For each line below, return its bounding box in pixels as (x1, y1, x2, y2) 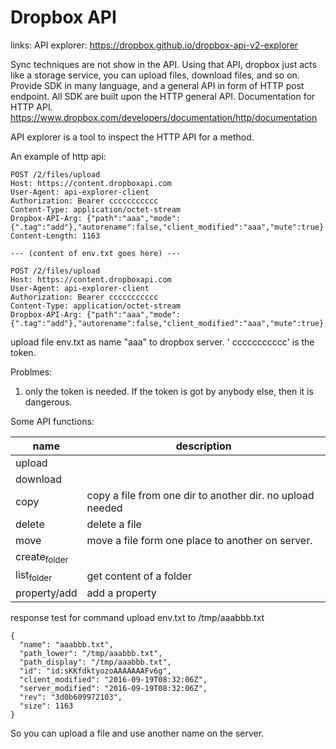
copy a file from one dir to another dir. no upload (86, 488, 315, 502)
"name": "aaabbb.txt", (19, 640, 114, 650)
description (175, 439, 232, 453)
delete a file (86, 517, 142, 531)
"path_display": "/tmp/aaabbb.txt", (19, 657, 172, 668)
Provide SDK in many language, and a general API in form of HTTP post (10, 79, 305, 91)
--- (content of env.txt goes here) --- (10, 248, 182, 258)
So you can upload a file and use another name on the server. (10, 727, 265, 740)
